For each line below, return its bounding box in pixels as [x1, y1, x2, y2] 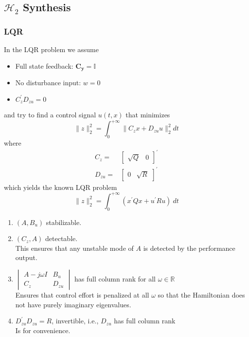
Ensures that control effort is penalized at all [15, 289, 149, 300]
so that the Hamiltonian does [158, 289, 245, 300]
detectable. [45, 233, 78, 243]
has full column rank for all [74, 273, 156, 283]
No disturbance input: [15, 77, 81, 88]
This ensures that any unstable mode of [15, 243, 134, 253]
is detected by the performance [143, 243, 235, 253]
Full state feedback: [15, 60, 73, 71]
